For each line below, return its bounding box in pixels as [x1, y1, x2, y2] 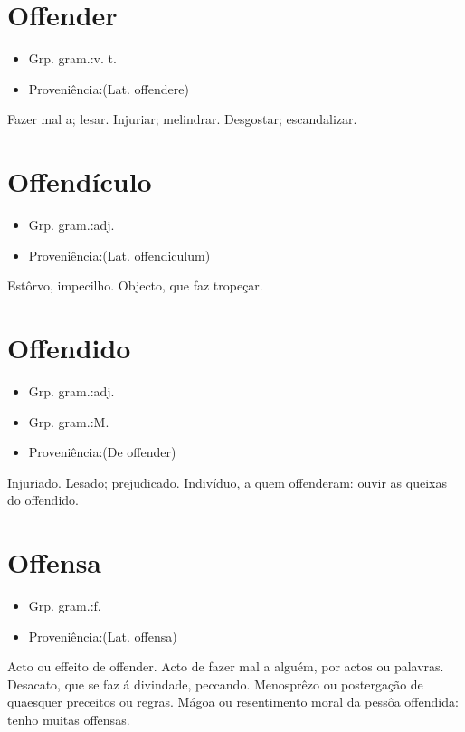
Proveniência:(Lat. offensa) [28, 626, 177, 645]
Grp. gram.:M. [28, 412, 109, 431]
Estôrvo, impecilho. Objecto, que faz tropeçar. [7, 276, 263, 295]
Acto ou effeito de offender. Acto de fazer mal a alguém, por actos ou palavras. [7, 657, 444, 676]
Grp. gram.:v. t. [28, 49, 117, 68]
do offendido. [7, 490, 79, 509]
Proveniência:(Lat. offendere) [28, 79, 189, 98]
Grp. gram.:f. [28, 596, 101, 615]
